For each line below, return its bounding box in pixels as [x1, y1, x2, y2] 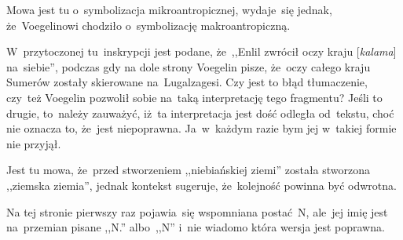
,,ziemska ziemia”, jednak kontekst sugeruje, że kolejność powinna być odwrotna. [6, 176, 397, 193]
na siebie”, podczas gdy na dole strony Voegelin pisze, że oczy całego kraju [6, 58, 371, 75]
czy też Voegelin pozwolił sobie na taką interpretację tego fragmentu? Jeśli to [6, 89, 383, 105]
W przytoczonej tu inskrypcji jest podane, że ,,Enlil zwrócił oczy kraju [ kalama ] [6, 43, 397, 60]
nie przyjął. [6, 135, 61, 151]
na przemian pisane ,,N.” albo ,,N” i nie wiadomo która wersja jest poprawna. [6, 219, 385, 235]
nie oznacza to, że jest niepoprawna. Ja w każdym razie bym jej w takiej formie [6, 120, 397, 136]
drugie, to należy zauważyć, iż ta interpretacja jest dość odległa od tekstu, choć [6, 104, 394, 121]
